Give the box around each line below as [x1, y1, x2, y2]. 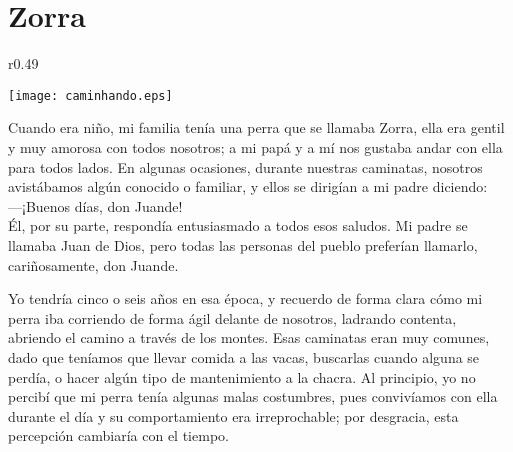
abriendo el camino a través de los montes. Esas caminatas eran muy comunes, [8, 327, 490, 348]
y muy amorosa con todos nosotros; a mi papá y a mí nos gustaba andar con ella [8, 136, 503, 157]
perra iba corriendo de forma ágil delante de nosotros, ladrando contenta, [8, 307, 457, 328]
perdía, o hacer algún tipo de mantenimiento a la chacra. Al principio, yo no [8, 366, 476, 387]
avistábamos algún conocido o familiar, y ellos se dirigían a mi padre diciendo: [8, 176, 488, 197]
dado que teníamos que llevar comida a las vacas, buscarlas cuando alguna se [8, 346, 480, 367]
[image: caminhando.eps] [8, 88, 173, 103]
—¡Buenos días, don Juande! [8, 195, 183, 216]
